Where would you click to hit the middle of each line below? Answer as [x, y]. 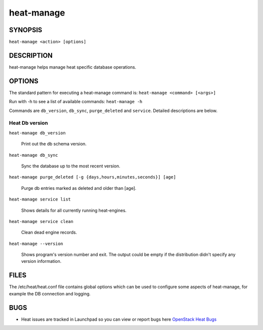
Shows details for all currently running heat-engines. [74, 210]
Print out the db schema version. [54, 144]
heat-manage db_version [37, 133]
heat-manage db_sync [34, 155]
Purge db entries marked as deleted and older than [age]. [79, 188]
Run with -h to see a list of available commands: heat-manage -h [76, 102]
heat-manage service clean [41, 221]
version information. [41, 261]
